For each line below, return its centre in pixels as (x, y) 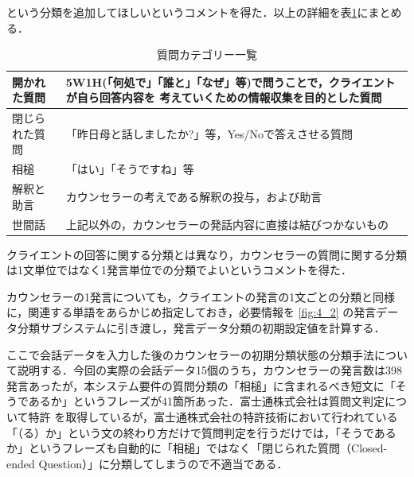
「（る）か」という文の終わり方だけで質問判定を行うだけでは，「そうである (201, 432)
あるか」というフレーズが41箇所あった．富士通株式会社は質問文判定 (206, 401)
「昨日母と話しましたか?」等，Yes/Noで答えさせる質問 (209, 133)
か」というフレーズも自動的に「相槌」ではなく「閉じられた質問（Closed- (197, 448)
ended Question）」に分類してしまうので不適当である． (147, 463)
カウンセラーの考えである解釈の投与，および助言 (194, 196)
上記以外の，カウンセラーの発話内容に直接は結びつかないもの (227, 224)
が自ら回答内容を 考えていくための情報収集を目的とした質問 (224, 97)
